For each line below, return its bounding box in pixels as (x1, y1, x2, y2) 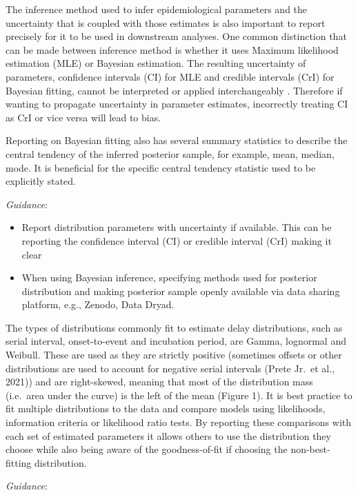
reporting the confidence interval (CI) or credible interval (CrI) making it (21, 233, 332, 247)
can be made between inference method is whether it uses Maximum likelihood (6, 42, 339, 57)
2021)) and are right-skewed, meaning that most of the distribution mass (6, 374, 313, 389)
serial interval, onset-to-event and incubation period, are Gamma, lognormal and (6, 334, 346, 348)
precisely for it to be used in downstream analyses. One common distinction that (6, 29, 347, 43)
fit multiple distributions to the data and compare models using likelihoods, (6, 401, 326, 416)
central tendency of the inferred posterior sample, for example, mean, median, (6, 146, 335, 161)
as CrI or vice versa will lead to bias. (6, 110, 161, 124)
